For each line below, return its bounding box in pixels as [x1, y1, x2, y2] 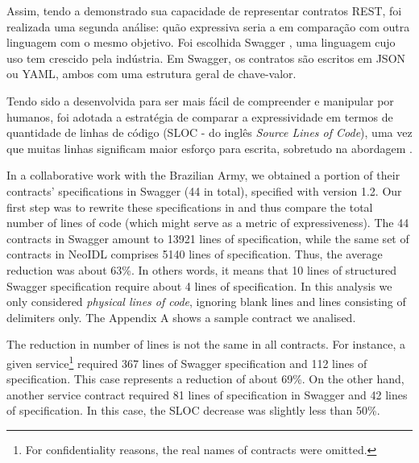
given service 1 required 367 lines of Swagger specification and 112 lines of [6, 352, 367, 371]
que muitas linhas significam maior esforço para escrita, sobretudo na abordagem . [6, 139, 413, 156]
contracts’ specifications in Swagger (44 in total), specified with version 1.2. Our [6, 182, 402, 199]
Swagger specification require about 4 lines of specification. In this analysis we [6, 277, 392, 294]
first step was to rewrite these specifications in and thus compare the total [6, 198, 373, 215]
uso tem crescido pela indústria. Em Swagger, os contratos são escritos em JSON [6, 49, 406, 66]
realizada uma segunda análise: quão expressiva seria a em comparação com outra [6, 18, 410, 35]
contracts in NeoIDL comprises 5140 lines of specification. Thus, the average [6, 246, 383, 263]
